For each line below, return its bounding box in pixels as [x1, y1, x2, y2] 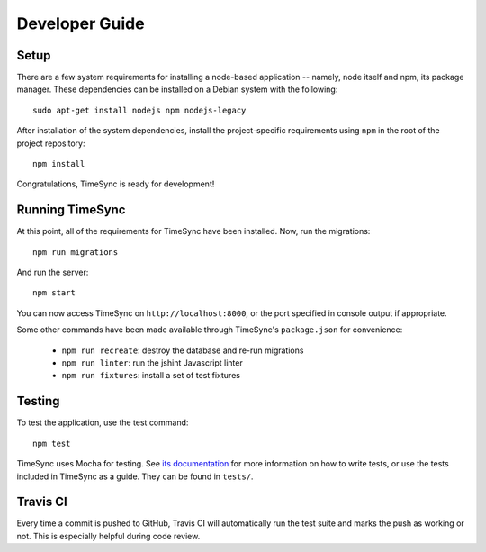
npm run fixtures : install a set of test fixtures [61, 370, 240, 381]
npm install [32, 158, 85, 169]
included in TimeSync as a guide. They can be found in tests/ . [16, 471, 254, 482]
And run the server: [16, 267, 89, 278]
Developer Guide [16, 14, 145, 33]
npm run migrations [32, 247, 119, 257]
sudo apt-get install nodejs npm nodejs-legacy [32, 104, 247, 115]
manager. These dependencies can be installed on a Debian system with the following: [16, 84, 338, 95]
